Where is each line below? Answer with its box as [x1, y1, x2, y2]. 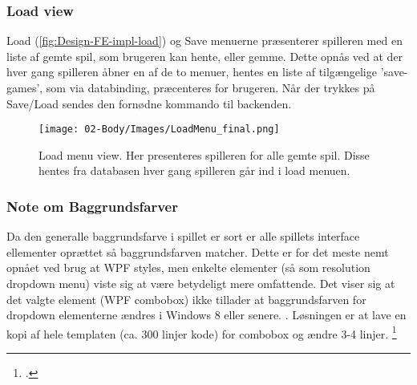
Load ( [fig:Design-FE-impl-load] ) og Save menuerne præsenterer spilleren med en [6, 32, 403, 49]
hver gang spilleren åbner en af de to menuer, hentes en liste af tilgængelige [6, 63, 377, 80]
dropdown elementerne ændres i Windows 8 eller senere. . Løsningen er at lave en [6, 306, 407, 323]
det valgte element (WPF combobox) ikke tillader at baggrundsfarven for [6, 290, 366, 307]
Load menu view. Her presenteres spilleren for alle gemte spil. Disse [38, 146, 370, 163]
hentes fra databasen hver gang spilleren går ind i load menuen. [38, 162, 350, 179]
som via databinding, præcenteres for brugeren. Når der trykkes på [46, 79, 375, 95]
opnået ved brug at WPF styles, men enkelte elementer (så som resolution [6, 259, 370, 276]
